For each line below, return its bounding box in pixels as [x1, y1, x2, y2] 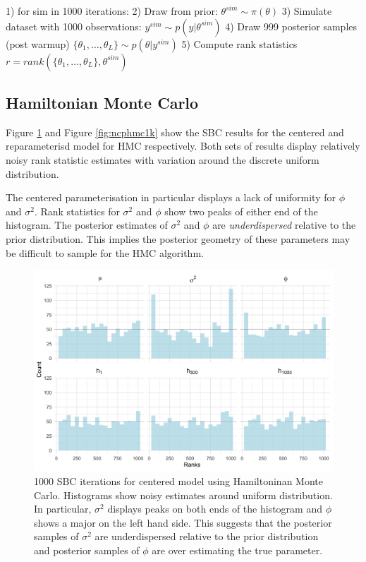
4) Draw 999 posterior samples [225, 18, 358, 33]
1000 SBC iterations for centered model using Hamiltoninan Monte [34, 474, 323, 489]
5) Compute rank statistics [181, 36, 298, 51]
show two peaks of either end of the [164, 203, 318, 218]
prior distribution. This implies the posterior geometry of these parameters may [6, 231, 350, 246]
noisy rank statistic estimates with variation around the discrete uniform [6, 152, 319, 167]
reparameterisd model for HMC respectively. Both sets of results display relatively [6, 138, 360, 153]
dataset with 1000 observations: [6, 18, 142, 33]
